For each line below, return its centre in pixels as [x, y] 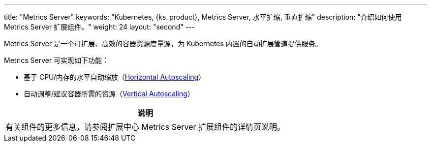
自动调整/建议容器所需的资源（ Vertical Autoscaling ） [109, 94]
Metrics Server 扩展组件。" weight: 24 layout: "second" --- [99, 27]
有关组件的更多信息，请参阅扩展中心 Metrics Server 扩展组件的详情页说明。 [145, 127]
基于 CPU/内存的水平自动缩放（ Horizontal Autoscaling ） [115, 77]
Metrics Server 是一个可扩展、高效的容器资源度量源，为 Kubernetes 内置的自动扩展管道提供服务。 [163, 44]
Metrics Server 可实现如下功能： [57, 60]
